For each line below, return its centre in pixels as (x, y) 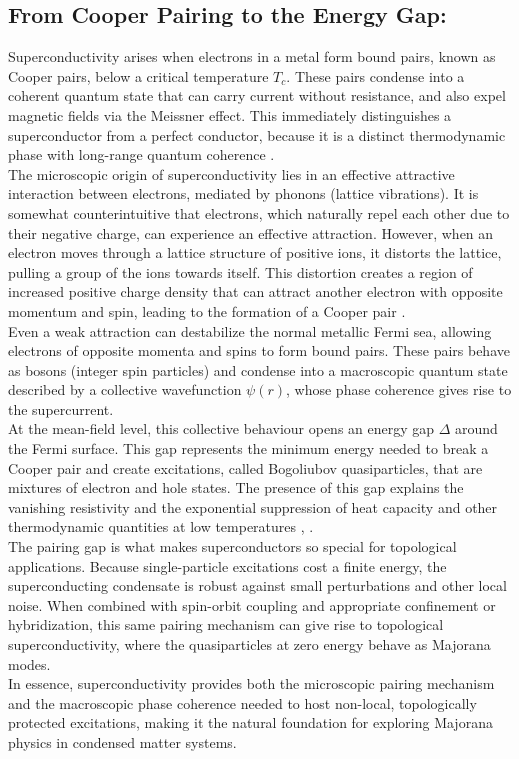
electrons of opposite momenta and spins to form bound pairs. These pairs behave (259, 350)
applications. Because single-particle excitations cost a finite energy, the (227, 565)
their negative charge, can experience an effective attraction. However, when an (251, 232)
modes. (29, 663)
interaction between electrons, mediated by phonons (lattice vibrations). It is (243, 193)
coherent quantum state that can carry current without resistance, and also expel (257, 95)
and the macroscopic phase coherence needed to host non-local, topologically (242, 702)
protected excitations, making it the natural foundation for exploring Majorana (250, 722)
